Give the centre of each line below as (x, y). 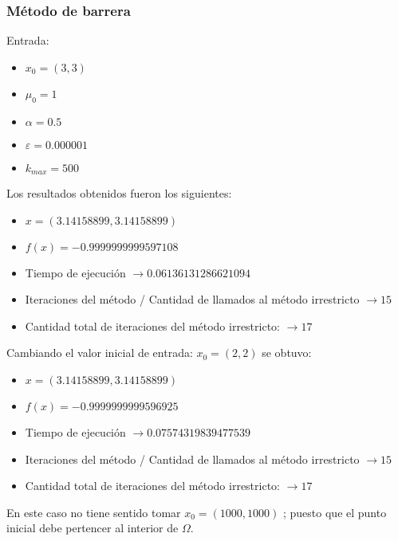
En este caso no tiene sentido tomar (94, 512)
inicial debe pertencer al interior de (93, 528)
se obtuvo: (287, 353)
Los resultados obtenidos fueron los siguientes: (119, 193)
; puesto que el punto (335, 512)
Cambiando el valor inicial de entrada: (100, 353)
